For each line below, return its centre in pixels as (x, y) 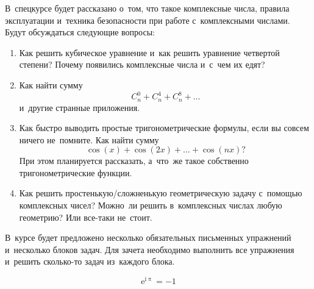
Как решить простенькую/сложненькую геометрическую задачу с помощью (161, 193)
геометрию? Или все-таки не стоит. (86, 217)
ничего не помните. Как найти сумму (89, 139)
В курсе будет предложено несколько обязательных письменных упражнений (148, 237)
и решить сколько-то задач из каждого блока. (90, 261)
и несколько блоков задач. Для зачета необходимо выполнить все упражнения (150, 249)
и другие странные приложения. (79, 107)
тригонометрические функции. (76, 172)
